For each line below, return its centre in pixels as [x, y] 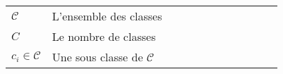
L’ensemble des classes [107, 16]
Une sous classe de [97, 57]
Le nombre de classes [104, 36]
